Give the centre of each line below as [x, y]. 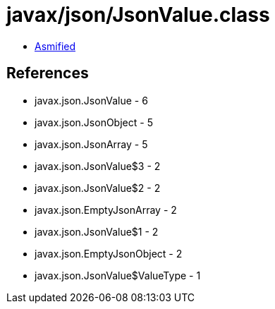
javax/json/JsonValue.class [138, 15]
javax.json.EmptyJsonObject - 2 [109, 253]
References [48, 73]
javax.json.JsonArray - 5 [91, 144]
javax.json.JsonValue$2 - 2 [98, 188]
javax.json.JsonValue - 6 [91, 100]
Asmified [55, 46]
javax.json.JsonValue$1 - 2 [97, 231]
